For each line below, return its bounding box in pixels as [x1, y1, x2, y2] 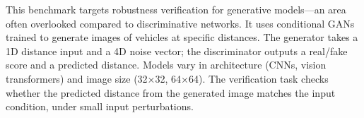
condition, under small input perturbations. [6, 99, 194, 114]
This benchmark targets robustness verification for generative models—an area [6, 2, 346, 16]
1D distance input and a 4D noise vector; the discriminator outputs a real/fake [6, 43, 348, 58]
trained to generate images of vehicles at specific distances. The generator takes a [6, 30, 358, 45]
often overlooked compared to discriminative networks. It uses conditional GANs [6, 16, 355, 30]
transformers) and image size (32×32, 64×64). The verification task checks [6, 71, 329, 85]
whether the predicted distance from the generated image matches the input [6, 85, 336, 100]
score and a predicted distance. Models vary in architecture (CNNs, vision [6, 57, 327, 72]
